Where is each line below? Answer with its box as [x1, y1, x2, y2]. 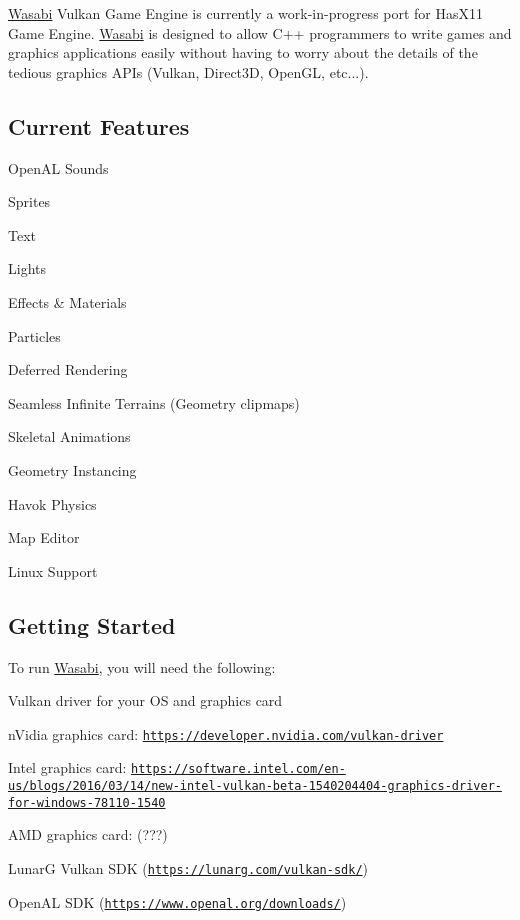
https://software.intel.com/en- [131, 762, 346, 777]
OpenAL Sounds [8, 157, 109, 178]
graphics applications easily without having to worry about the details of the [8, 42, 478, 63]
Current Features [8, 110, 190, 141]
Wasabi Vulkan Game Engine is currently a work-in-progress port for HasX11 [8, 3, 484, 23]
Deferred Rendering [8, 359, 128, 380]
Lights [8, 258, 46, 279]
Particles [8, 325, 61, 346]
